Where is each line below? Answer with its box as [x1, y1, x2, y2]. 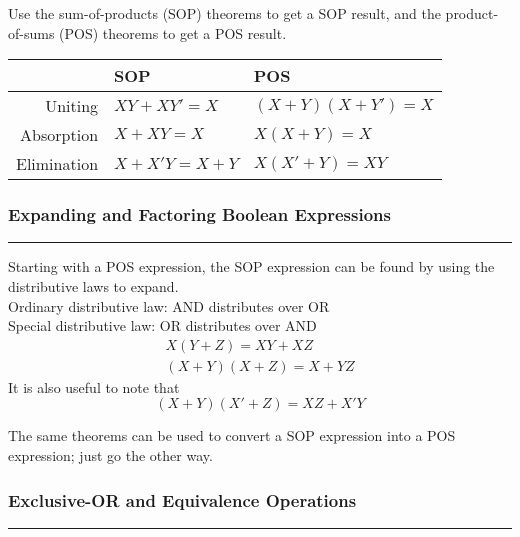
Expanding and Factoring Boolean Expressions [8, 202, 391, 227]
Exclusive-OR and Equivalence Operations [8, 487, 357, 512]
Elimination [16, 152, 99, 176]
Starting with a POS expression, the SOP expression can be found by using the [8, 256, 495, 277]
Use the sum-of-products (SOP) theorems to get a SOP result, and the [8, 3, 441, 23]
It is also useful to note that [8, 376, 180, 397]
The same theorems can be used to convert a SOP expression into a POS [8, 425, 456, 446]
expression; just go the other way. [8, 445, 213, 466]
